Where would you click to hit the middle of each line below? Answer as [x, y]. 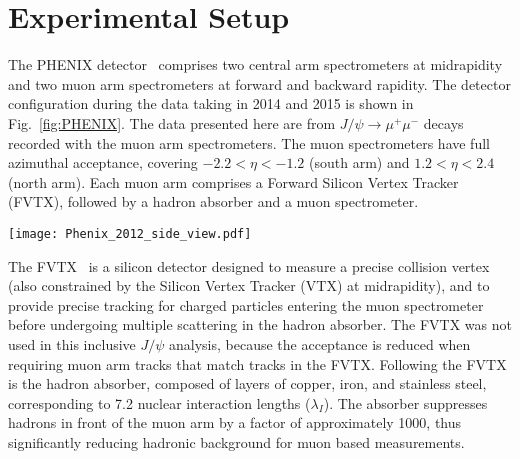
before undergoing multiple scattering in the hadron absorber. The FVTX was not [260, 324]
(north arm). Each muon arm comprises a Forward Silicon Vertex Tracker [233, 181]
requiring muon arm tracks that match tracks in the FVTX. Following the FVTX [257, 363]
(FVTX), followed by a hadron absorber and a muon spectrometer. [213, 201]
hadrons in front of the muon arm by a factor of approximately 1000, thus [235, 422]
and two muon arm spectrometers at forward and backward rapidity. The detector [259, 83]
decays [443, 122]
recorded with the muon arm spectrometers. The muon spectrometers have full [249, 142]
